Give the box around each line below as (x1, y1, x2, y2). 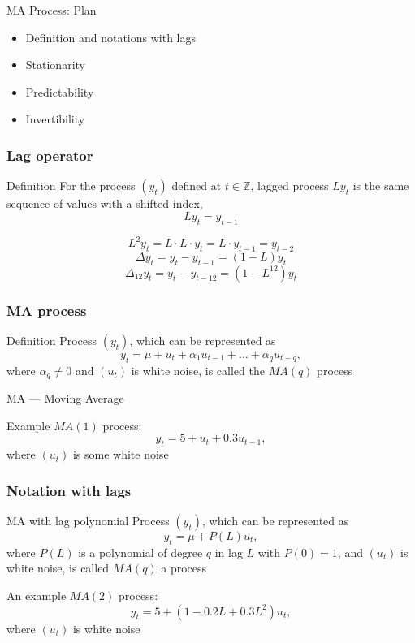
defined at (171, 177, 222, 194)
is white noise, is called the (131, 361, 265, 378)
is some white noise (72, 446, 169, 463)
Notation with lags (6, 480, 132, 500)
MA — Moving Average (6, 390, 124, 407)
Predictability (25, 83, 94, 100)
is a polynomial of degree (78, 543, 203, 560)
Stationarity (25, 56, 85, 73)
